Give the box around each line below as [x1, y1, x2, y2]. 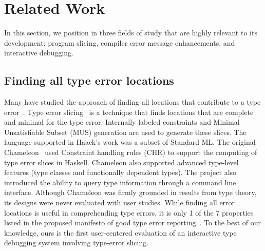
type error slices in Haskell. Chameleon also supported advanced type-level [4, 157, 239, 167]
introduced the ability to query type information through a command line [4, 177, 236, 187]
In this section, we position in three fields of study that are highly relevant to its [4, 27, 257, 38]
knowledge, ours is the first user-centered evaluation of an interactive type [4, 227, 237, 238]
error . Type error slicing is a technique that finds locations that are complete [4, 106, 254, 117]
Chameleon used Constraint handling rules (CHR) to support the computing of [4, 147, 257, 158]
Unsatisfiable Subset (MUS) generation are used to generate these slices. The [4, 126, 247, 137]
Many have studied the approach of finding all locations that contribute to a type [4, 96, 261, 107]
